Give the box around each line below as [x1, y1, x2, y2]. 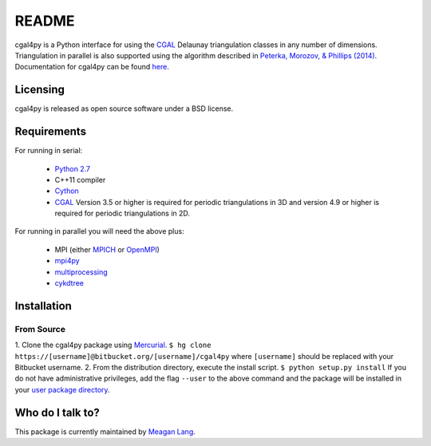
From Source [14, 323, 65, 334]
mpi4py [54, 256, 80, 266]
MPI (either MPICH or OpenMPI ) [54, 244, 160, 255]
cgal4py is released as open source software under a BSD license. [14, 104, 234, 113]
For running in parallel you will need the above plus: [14, 227, 184, 236]
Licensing [14, 83, 65, 97]
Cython [54, 186, 79, 195]
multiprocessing [54, 267, 108, 277]
